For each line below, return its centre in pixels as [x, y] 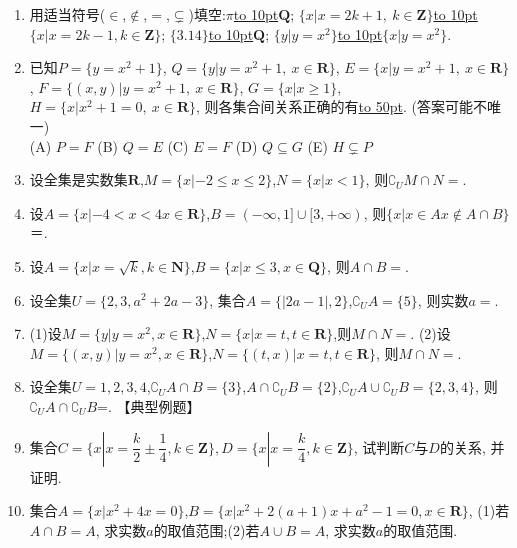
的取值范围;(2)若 [206, 529]
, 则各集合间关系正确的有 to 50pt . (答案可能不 [341, 106]
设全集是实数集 [78, 179]
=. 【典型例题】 [149, 405]
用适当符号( [67, 14]
